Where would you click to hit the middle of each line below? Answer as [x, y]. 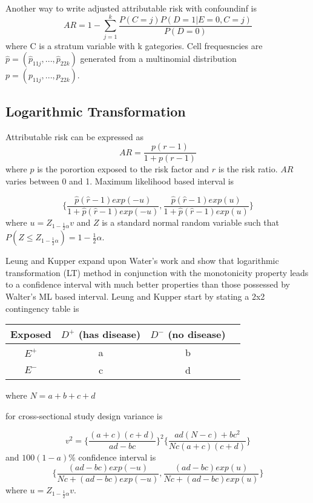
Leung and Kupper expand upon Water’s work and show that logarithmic [142, 261]
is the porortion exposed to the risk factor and [123, 169]
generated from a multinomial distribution [158, 59]
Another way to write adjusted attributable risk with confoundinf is [131, 8]
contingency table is [42, 308]
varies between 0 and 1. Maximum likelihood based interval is [120, 181]
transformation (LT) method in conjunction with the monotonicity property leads [157, 272]
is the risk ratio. [248, 169]
